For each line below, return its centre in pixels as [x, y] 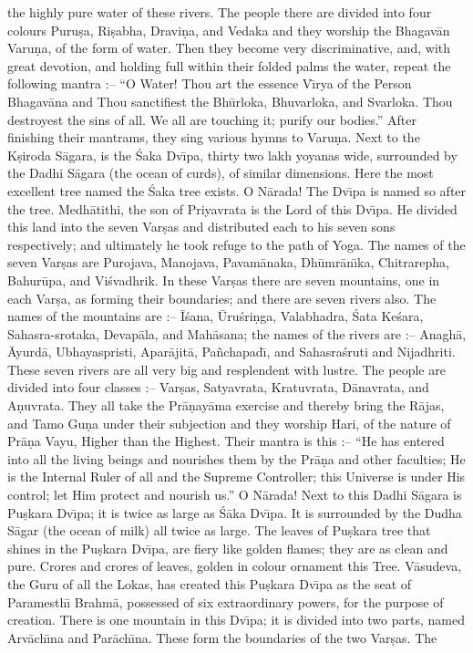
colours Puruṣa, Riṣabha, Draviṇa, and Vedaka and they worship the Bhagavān [229, 30]
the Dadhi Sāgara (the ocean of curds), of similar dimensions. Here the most [221, 173]
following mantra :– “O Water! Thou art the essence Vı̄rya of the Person [210, 83]
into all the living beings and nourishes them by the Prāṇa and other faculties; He [236, 458]
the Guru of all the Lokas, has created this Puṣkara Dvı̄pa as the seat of [210, 584]
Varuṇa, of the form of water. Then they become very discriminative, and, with [229, 48]
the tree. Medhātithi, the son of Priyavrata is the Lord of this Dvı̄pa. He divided [232, 208]
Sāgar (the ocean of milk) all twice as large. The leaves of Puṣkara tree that [219, 530]
